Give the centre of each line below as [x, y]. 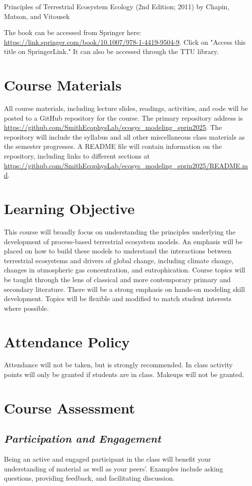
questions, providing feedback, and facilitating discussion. [89, 478]
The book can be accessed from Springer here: [73, 32]
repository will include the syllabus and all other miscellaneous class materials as [125, 136]
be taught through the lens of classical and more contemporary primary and [117, 279]
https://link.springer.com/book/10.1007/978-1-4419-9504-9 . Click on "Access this [125, 42]
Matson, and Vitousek [37, 16]
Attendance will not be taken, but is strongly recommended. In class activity [118, 365]
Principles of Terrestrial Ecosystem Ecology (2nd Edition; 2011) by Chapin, [117, 6]
